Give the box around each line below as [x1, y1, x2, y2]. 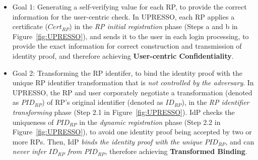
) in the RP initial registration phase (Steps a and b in [69, 21, 238, 32]
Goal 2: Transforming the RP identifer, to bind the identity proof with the [12, 67, 242, 78]
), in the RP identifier [181, 97, 249, 107]
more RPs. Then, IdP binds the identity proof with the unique [12, 136, 203, 146]
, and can [225, 136, 254, 146]
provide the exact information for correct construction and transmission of [12, 41, 242, 51]
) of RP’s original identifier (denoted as [42, 97, 163, 107]
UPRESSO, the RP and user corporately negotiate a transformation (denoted [12, 87, 252, 97]
